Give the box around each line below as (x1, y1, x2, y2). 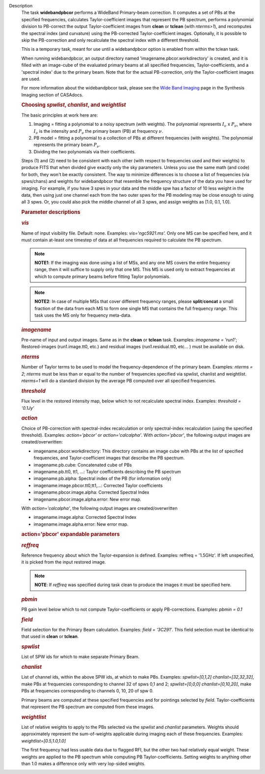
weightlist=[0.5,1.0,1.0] (21, 738, 66, 744)
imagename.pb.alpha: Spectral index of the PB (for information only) (33, 476, 172, 481)
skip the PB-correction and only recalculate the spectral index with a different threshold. (21, 37, 200, 43)
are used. (21, 76, 41, 82)
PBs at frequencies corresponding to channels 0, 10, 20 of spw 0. (21, 688, 154, 694)
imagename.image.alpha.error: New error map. (33, 521, 129, 527)
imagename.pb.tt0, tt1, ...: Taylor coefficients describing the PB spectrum (33, 469, 181, 475)
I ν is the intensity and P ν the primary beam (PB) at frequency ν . (33, 128, 163, 135)
